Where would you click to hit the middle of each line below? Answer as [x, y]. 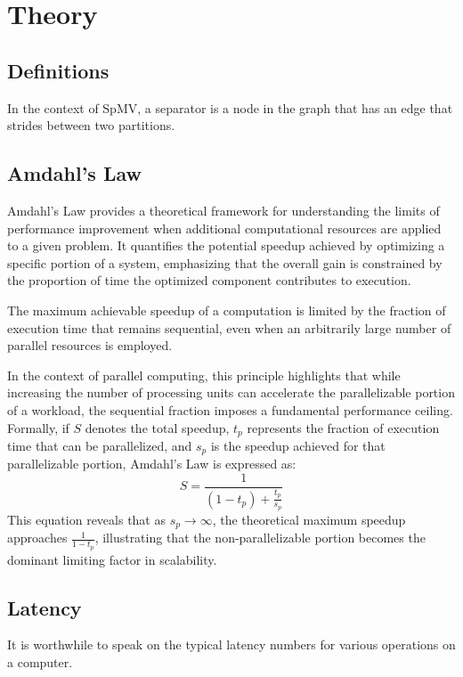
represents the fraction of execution [343, 427]
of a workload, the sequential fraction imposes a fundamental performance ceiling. [230, 409]
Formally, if [38, 427]
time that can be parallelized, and [100, 445]
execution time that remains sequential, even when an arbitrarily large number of [229, 327]
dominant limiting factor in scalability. [112, 559]
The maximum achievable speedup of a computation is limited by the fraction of [227, 310]
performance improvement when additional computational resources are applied [224, 228]
